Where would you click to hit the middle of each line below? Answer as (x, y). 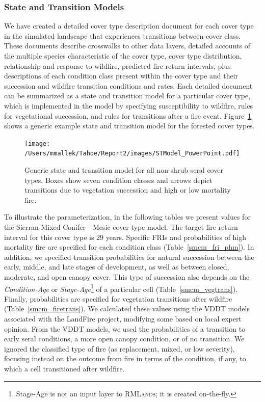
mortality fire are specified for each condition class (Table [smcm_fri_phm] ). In (129, 247)
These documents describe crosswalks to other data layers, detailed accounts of (127, 46)
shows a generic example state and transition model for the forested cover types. (129, 126)
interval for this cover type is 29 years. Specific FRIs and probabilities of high (125, 237)
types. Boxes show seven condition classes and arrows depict (118, 180)
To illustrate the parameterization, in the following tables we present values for (127, 217)
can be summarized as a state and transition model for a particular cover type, (127, 96)
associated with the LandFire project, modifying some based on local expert (123, 319)
